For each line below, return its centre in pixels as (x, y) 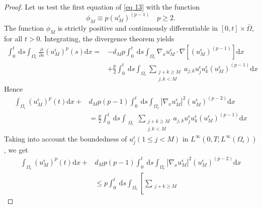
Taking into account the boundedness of (66, 138)
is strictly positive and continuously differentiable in (138, 27)
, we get (16, 149)
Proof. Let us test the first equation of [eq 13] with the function (102, 7)
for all (13, 38)
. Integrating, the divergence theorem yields (107, 38)
